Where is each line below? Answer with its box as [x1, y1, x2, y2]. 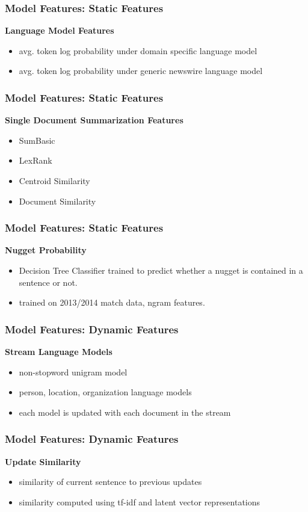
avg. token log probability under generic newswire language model [19, 64, 263, 77]
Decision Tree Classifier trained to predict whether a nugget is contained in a [19, 264, 303, 276]
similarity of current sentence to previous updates [19, 475, 202, 488]
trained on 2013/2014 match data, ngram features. [19, 296, 205, 309]
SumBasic [19, 134, 55, 146]
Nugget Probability [5, 244, 87, 256]
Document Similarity [19, 194, 96, 207]
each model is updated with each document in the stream [19, 406, 231, 418]
